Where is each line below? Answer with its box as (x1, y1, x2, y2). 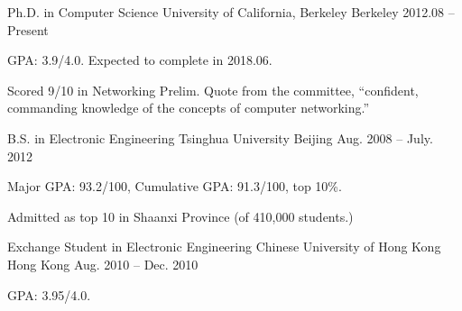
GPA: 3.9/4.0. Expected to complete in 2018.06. (7, 50, 273, 69)
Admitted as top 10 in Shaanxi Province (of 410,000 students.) (7, 206, 354, 225)
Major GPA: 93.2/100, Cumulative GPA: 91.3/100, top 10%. (7, 177, 342, 196)
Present (7, 20, 49, 39)
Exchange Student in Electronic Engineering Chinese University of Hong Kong (7, 237, 441, 256)
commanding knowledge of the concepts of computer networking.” (7, 98, 370, 117)
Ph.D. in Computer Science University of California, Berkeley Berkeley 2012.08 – (7, 3, 455, 21)
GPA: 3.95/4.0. (7, 285, 91, 304)
